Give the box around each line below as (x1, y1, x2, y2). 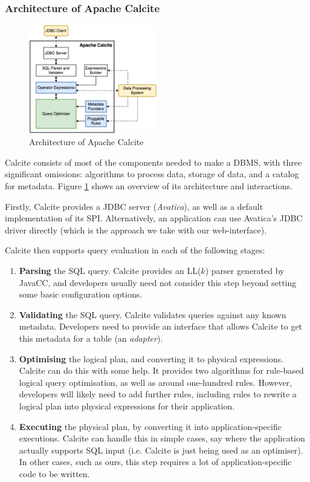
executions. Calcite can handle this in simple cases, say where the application (19, 432, 305, 445)
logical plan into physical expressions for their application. (19, 399, 235, 412)
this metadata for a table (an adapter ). (19, 332, 163, 345)
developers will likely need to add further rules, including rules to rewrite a (19, 388, 297, 400)
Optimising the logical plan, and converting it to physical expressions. (19, 352, 283, 365)
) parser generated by (205, 264, 285, 277)
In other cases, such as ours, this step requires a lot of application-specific (19, 455, 292, 468)
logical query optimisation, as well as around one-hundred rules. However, (19, 376, 292, 388)
